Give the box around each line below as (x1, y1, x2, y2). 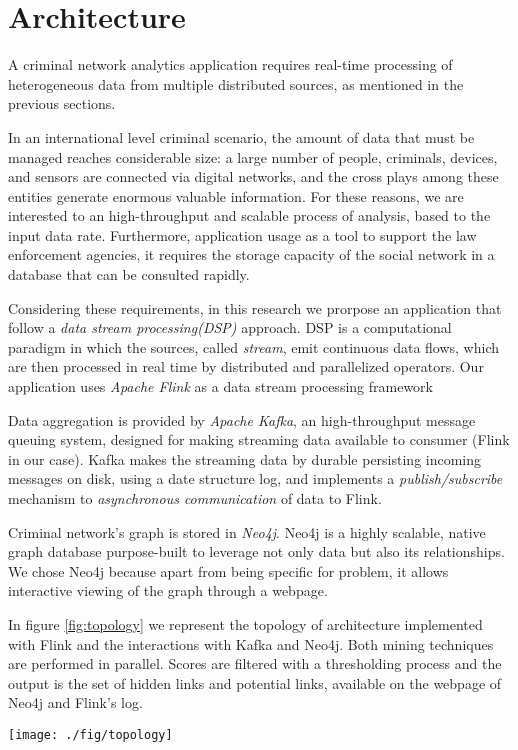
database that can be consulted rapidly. (8, 264, 250, 285)
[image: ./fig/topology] (8, 727, 173, 742)
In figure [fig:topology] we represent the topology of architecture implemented (8, 613, 483, 634)
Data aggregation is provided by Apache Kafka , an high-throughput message (8, 409, 476, 430)
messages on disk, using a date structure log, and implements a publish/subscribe (8, 468, 503, 489)
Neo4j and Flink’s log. (8, 692, 143, 713)
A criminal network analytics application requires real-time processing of (8, 54, 453, 75)
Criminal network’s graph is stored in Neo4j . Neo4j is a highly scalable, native (8, 521, 486, 542)
